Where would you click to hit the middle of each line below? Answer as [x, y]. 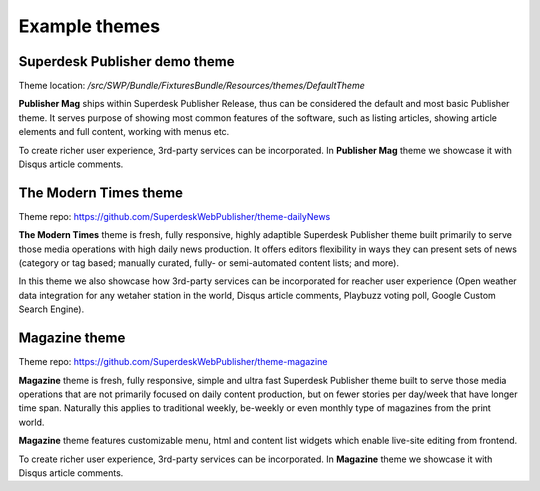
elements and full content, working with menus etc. [124, 132]
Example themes [89, 26]
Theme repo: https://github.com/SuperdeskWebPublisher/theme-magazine [173, 362]
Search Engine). [51, 309]
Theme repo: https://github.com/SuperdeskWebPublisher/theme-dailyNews [174, 216]
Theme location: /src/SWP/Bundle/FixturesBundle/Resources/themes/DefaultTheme [191, 86]
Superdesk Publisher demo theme [126, 61]
